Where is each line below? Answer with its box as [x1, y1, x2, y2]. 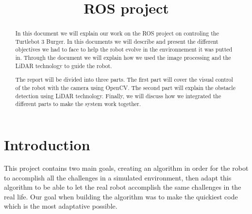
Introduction [4, 134, 90, 154]
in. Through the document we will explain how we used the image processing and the [15, 53, 231, 62]
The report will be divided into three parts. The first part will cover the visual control [15, 75, 233, 84]
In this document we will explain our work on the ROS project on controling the [15, 29, 219, 37]
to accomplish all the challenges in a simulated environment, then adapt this [4, 172, 232, 182]
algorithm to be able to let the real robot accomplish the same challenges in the [4, 182, 241, 192]
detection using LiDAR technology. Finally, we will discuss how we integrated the [15, 91, 221, 100]
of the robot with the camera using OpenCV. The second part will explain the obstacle [15, 84, 235, 91]
